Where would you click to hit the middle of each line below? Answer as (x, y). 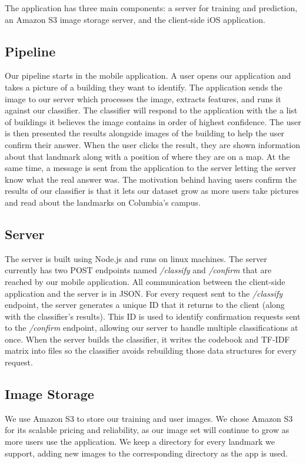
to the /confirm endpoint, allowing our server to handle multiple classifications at (152, 328)
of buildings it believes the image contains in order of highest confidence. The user (153, 121)
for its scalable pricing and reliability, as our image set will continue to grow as (147, 430)
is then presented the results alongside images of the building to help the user (145, 133)
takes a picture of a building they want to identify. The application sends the (144, 87)
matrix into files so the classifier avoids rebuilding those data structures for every (151, 350)
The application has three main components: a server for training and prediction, (151, 8)
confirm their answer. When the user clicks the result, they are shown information (152, 144)
